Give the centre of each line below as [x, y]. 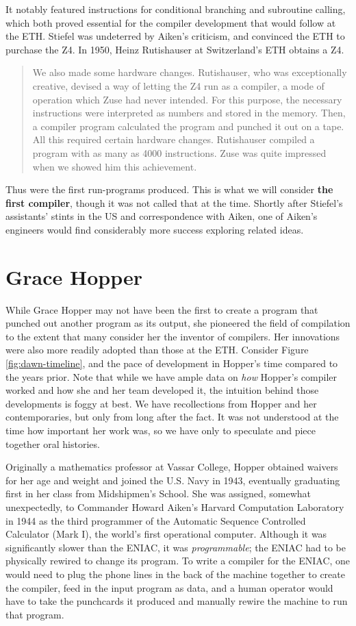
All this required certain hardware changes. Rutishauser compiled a [174, 139]
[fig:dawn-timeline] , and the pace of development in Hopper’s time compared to [172, 363]
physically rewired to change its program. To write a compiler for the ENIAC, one [178, 561]
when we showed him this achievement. [115, 166]
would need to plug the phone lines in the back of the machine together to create [175, 574]
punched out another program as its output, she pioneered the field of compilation [178, 323]
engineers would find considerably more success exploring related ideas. [155, 229]
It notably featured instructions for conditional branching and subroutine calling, [176, 9]
